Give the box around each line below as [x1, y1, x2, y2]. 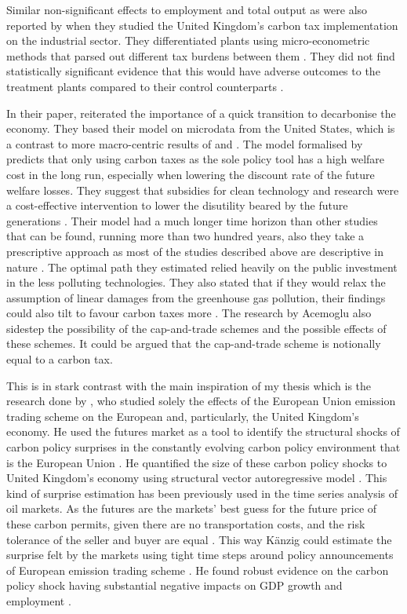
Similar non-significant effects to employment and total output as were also [6, 2, 368, 17]
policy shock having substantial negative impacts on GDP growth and [6, 577, 343, 594]
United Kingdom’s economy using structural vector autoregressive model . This [6, 470, 387, 486]
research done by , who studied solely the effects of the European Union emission [6, 393, 396, 409]
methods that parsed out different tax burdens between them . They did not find [6, 47, 395, 64]
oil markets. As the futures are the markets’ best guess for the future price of [6, 500, 377, 517]
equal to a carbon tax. [6, 351, 113, 367]
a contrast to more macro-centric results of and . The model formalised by [6, 135, 363, 152]
